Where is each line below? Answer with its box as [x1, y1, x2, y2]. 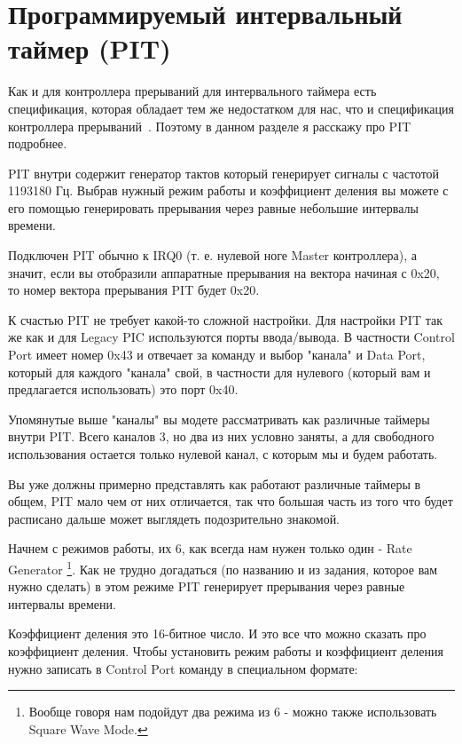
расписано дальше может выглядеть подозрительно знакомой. [8, 509, 341, 527]
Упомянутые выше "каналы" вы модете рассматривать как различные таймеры [8, 409, 430, 428]
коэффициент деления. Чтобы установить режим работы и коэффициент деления [8, 642, 443, 660]
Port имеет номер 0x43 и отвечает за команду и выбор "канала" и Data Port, [8, 345, 426, 364]
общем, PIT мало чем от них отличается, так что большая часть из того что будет [8, 492, 453, 511]
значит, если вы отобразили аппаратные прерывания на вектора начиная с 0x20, [8, 263, 440, 281]
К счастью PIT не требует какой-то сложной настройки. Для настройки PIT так [8, 310, 442, 328]
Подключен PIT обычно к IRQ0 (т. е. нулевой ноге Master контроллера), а [8, 246, 418, 265]
